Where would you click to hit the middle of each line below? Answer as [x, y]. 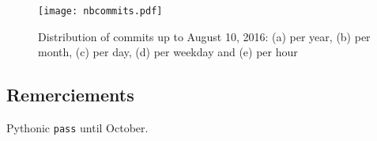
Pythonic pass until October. [77, 128]
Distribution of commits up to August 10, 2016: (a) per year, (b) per [204, 36]
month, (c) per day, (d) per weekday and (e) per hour [168, 52]
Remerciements [70, 95]
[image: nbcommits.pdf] [100, 11]
